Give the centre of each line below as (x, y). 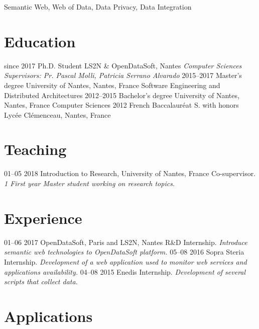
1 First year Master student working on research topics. (90, 183)
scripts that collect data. (41, 281)
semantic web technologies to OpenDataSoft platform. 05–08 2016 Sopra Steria (124, 252)
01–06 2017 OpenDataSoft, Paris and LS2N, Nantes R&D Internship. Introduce (126, 242)
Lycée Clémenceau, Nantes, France (57, 114)
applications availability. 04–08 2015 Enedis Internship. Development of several (125, 271)
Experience (43, 218)
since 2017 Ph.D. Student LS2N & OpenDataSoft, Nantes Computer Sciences (123, 65)
